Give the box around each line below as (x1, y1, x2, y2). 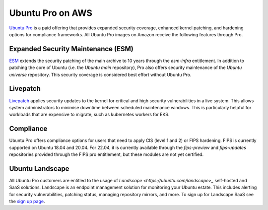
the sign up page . (9, 199, 45, 205)
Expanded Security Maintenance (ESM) (9, 45, 134, 53)
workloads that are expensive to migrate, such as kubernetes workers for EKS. (9, 112, 170, 118)
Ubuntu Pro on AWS (9, 7, 93, 18)
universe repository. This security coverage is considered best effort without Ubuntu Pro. (9, 71, 192, 77)
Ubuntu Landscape (9, 164, 69, 173)
